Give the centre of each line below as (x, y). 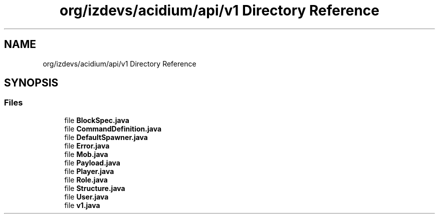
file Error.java (87, 145)
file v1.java (82, 205)
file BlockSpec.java (97, 120)
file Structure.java (95, 188)
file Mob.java (86, 154)
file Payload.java (92, 162)
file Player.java (89, 171)
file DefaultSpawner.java (106, 137)
